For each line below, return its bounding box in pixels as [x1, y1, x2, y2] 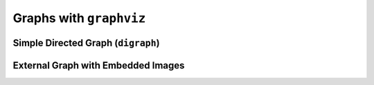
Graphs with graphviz [12, 10, 146, 26]
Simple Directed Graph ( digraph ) [12, 37, 160, 48]
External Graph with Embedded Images [12, 59, 185, 71]
